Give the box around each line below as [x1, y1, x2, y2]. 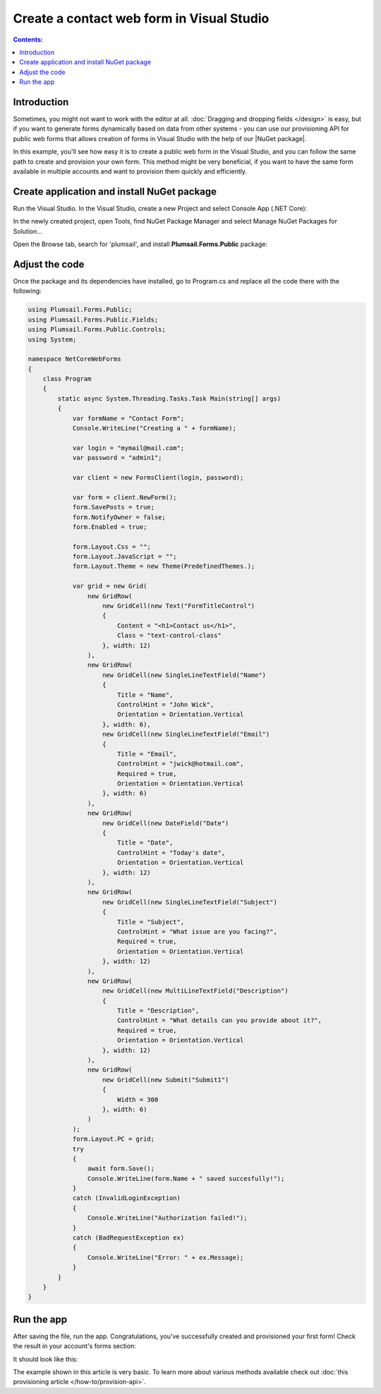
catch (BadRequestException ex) [72, 1234, 185, 1242]
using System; [28, 335, 77, 344]
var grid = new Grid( [72, 582, 147, 590]
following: [13, 286, 42, 296]
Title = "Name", [116, 691, 174, 698]
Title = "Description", [116, 1007, 200, 1015]
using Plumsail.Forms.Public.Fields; [28, 315, 159, 324]
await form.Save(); [87, 1165, 155, 1172]
